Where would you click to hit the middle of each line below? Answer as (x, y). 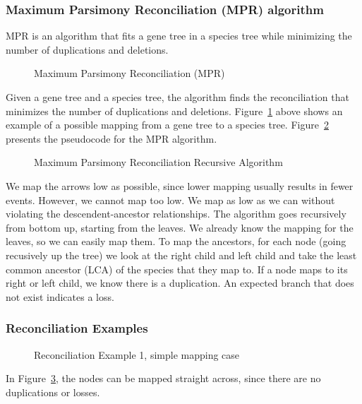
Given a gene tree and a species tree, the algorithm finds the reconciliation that (177, 97)
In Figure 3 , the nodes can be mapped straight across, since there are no (163, 378)
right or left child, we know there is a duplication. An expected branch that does (180, 283)
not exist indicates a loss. (60, 296)
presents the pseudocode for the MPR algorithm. (111, 138)
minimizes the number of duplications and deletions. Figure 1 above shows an (174, 111)
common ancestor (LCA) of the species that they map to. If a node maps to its (177, 269)
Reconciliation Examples (77, 328)
